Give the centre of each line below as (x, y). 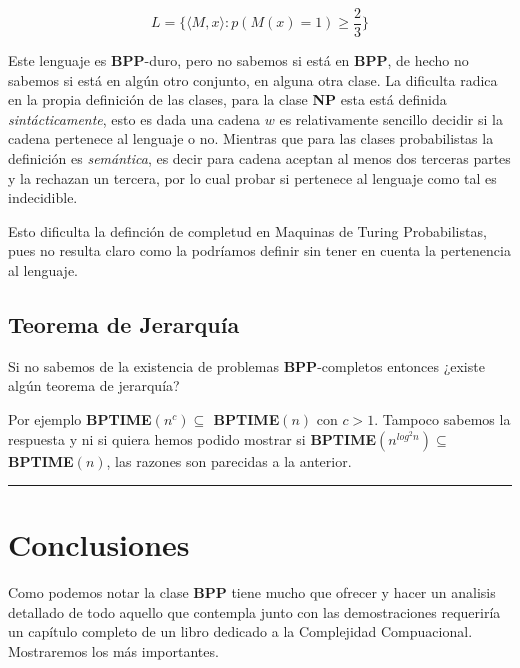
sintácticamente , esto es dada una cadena (134, 118)
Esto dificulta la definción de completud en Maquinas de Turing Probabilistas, (247, 230)
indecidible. (43, 197)
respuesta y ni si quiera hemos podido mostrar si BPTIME (192, 438)
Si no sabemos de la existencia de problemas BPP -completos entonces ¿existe (246, 365)
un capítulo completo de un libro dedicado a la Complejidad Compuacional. (240, 631)
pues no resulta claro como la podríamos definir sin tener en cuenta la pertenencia (259, 250)
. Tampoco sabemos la (442, 418)
